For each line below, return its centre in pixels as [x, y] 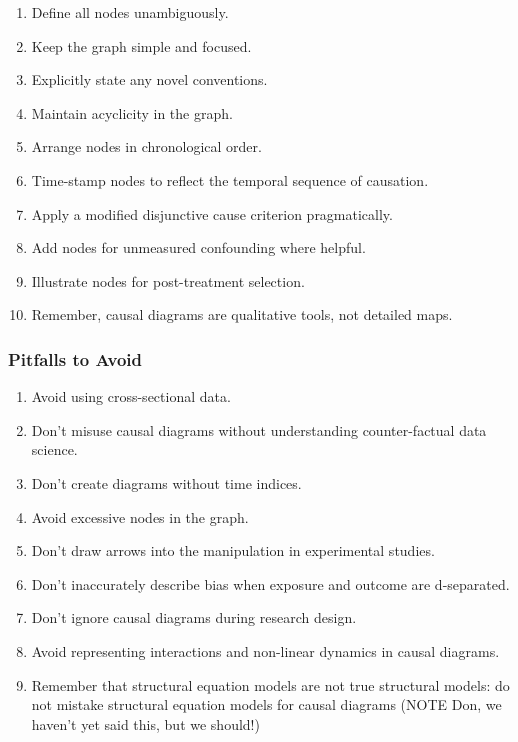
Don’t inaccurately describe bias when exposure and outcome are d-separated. [270, 583]
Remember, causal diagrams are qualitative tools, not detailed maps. [242, 314]
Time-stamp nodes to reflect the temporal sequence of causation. [230, 179]
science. [54, 449]
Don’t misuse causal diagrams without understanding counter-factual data [259, 429]
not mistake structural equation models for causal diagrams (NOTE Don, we [266, 704]
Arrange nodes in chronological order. [146, 146]
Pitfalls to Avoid [75, 358]
